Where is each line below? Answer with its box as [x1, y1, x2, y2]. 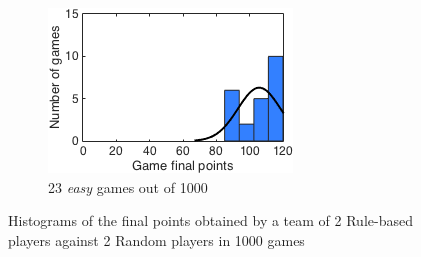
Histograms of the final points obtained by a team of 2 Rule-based [8, 210, 413, 231]
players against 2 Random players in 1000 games [8, 229, 305, 250]
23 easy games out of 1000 [48, 176, 208, 197]
